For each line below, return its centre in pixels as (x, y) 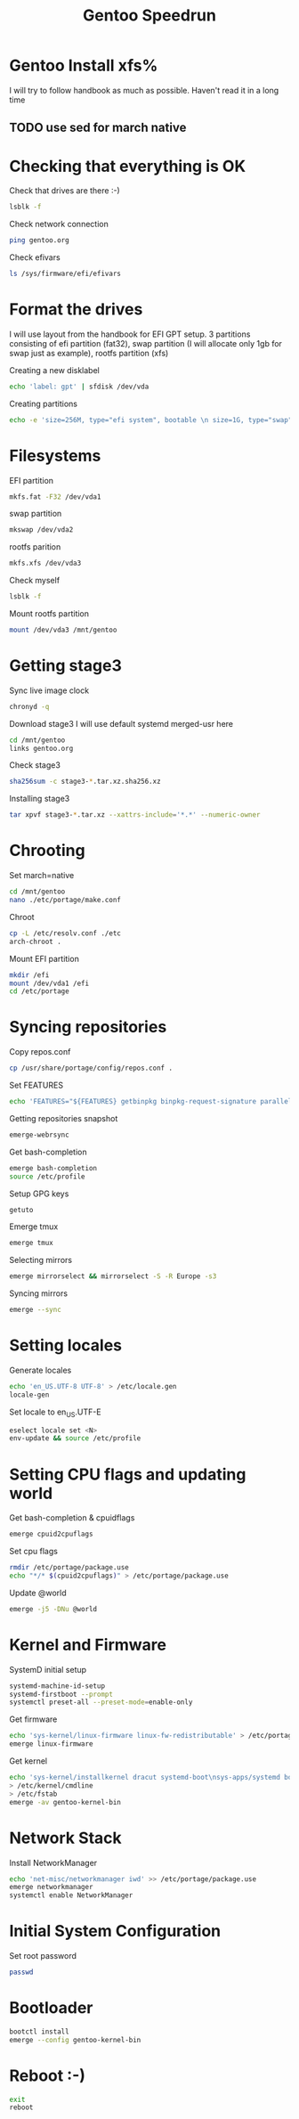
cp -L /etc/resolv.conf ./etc (65, 933)
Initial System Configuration (115, 1932)
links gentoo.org (41, 748)
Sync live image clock (49, 690)
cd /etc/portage (39, 991)
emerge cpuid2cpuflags (51, 1534)
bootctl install (39, 2032)
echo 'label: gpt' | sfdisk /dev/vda (79, 387)
